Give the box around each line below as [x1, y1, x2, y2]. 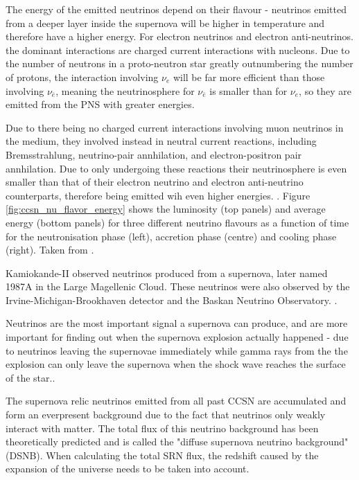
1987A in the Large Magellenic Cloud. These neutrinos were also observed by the [6, 279, 350, 294]
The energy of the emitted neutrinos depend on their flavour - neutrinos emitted [6, 2, 347, 16]
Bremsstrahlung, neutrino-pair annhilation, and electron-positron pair [6, 147, 302, 161]
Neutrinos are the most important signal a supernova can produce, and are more [6, 316, 348, 330]
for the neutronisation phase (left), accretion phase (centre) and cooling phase [6, 229, 337, 243]
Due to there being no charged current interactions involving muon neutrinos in [6, 120, 344, 134]
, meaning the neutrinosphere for [55, 83, 195, 98]
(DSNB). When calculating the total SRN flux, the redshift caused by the [6, 447, 319, 462]
